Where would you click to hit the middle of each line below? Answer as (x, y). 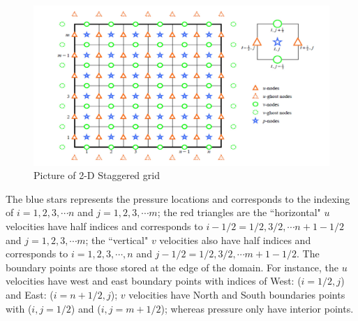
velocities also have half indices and (235, 240)
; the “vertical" (117, 240)
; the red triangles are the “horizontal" (239, 212)
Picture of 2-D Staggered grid (97, 175)
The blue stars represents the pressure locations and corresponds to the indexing (178, 198)
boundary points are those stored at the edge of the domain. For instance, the (172, 267)
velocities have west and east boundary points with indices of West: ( (154, 281)
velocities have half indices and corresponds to (104, 226)
